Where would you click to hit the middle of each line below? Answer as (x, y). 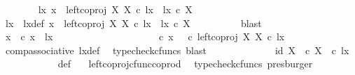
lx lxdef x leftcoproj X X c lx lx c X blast (133, 23)
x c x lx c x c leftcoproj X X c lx (145, 36)
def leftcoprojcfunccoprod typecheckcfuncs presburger (185, 64)
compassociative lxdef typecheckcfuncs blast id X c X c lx (177, 50)
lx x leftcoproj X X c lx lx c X (115, 9)
